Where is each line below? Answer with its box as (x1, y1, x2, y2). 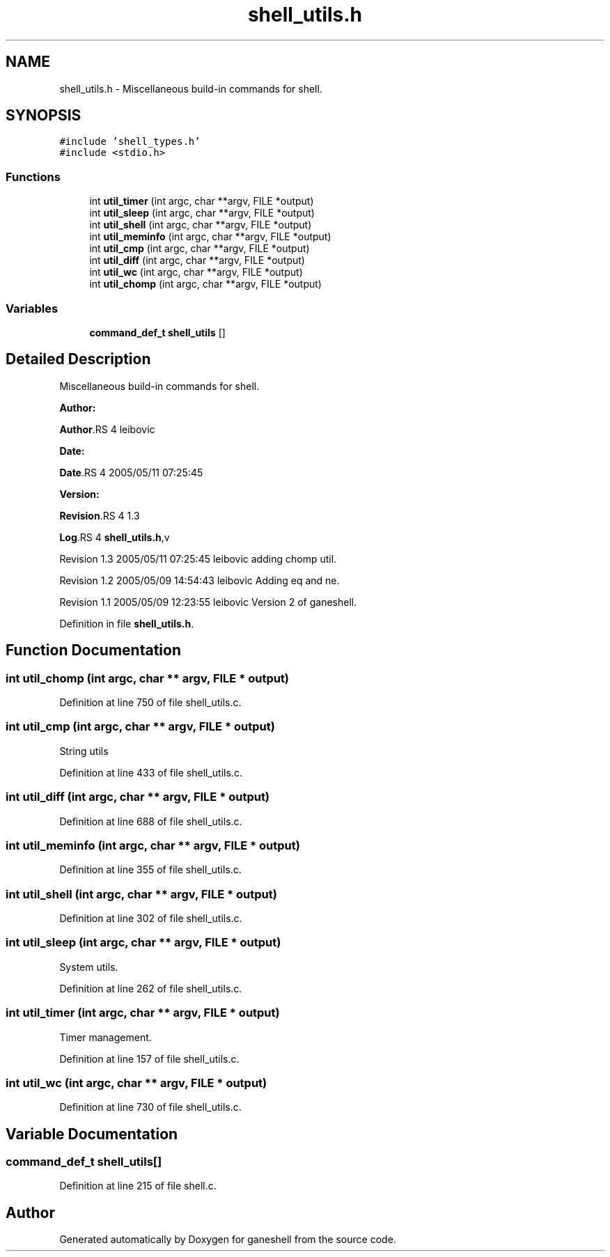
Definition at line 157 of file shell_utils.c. (59, 1052, 240, 1065)
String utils (59, 744, 109, 757)
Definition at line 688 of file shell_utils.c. (59, 815, 242, 827)
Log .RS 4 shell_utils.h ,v (59, 531, 170, 543)
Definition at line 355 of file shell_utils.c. (59, 864, 242, 876)
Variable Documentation (6, 1125, 178, 1143)
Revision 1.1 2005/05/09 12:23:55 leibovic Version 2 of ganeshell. (59, 595, 357, 608)
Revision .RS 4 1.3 (59, 509, 140, 522)
